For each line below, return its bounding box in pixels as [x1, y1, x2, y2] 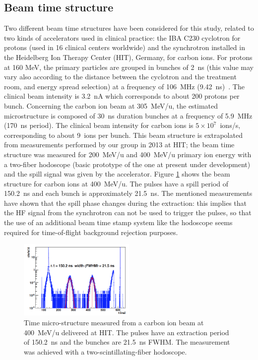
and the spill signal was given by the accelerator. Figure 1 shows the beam [4, 169, 230, 179]
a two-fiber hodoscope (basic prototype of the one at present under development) [4, 159, 251, 169]
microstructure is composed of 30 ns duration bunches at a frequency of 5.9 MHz [4, 110, 253, 120]
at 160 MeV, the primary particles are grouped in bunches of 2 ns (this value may [4, 61, 254, 72]
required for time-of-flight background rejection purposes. [4, 227, 178, 237]
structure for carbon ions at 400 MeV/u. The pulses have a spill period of [4, 178, 229, 188]
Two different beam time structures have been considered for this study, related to [4, 23, 254, 33]
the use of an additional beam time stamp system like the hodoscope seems [4, 217, 233, 228]
